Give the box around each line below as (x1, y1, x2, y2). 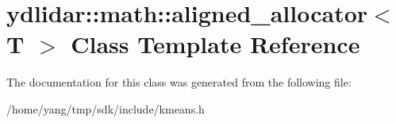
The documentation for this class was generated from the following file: (6, 74, 352, 90)
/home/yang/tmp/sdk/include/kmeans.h (6, 100, 205, 117)
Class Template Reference (71, 28, 360, 60)
